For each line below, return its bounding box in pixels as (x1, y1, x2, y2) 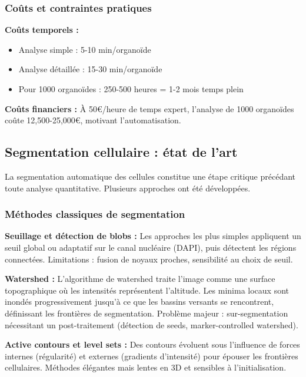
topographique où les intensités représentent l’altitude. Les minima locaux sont (5, 284, 289, 296)
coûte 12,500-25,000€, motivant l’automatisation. (5, 114, 181, 126)
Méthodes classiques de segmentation (5, 207, 185, 221)
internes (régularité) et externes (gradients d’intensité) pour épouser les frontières (5, 349, 298, 362)
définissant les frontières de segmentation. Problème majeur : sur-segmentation (5, 307, 288, 319)
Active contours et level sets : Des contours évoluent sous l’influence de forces (5, 338, 300, 351)
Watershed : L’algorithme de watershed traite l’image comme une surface (5, 272, 275, 285)
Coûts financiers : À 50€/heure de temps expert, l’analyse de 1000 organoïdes (5, 102, 294, 115)
